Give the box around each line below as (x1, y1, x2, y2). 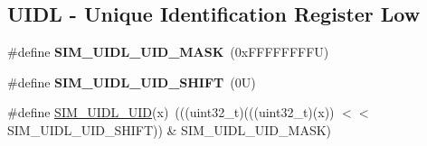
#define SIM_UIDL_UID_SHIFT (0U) (7, 72, 256, 91)
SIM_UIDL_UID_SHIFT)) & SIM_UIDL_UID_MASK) (7, 120, 332, 139)
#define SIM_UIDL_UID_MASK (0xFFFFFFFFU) (7, 42, 329, 61)
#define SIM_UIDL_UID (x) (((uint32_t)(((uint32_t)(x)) (7, 103, 335, 122)
